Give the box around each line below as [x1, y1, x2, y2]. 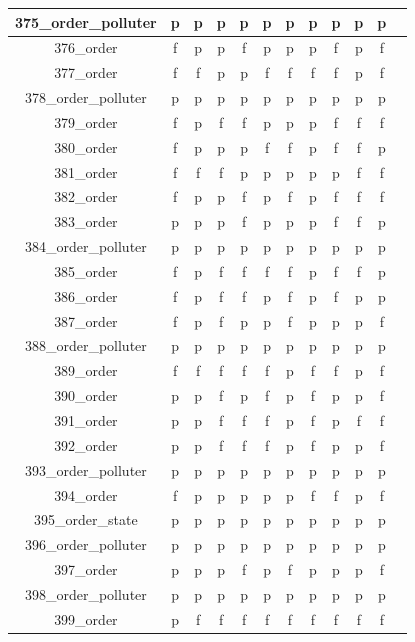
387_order [54, 310, 118, 331]
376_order [54, 37, 118, 58]
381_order [54, 161, 118, 182]
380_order [54, 136, 118, 157]
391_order [54, 410, 118, 430]
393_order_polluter [24, 459, 147, 480]
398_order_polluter [24, 583, 147, 604]
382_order [54, 186, 118, 207]
